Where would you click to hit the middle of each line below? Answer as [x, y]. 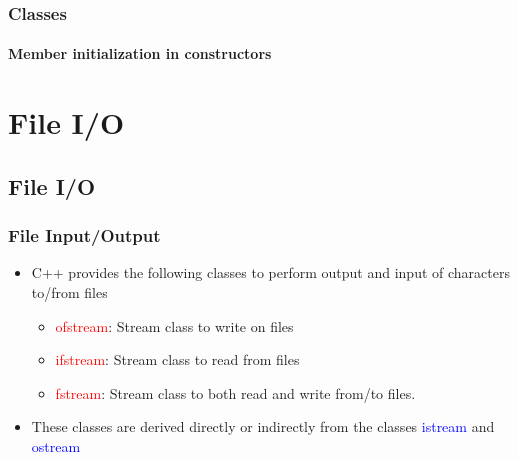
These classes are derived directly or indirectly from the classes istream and [263, 426]
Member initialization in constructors [140, 53]
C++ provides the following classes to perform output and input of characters [270, 272]
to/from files [69, 292]
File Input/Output [84, 235]
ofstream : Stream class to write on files [174, 325]
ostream [56, 445]
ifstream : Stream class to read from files [177, 359]
